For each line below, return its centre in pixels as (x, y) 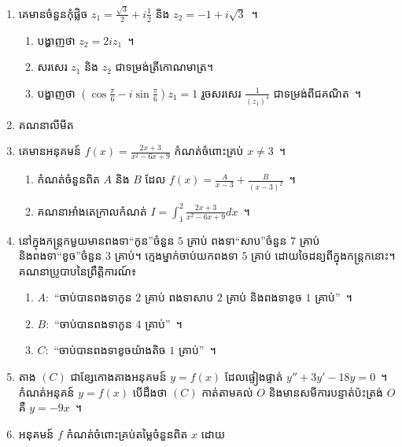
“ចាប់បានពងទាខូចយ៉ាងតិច (110, 350)
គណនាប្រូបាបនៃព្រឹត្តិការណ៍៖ (77, 270)
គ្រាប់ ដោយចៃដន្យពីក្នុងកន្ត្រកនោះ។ (323, 255)
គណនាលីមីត (46, 124)
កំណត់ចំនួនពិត (68, 179)
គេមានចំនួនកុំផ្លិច (53, 13)
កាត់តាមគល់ (227, 392)
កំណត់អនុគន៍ (46, 392)
